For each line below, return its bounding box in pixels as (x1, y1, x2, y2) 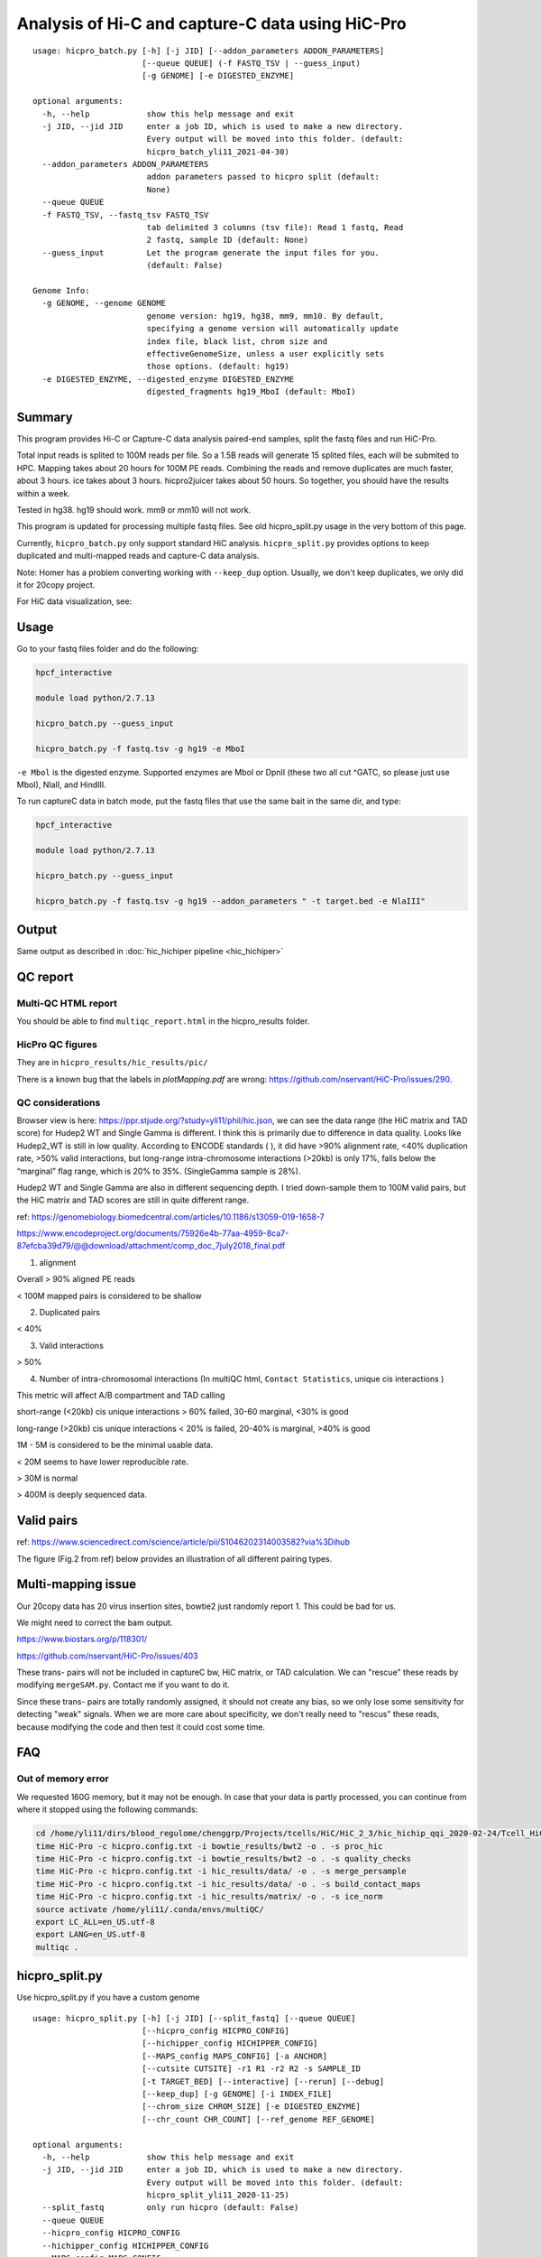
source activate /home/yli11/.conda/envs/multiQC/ (35, 1904, 265, 1914)
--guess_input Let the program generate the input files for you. (41, 247, 381, 257)
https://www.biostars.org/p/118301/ (16, 1634, 148, 1645)
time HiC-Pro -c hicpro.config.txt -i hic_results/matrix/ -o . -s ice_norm (35, 1891, 383, 1902)
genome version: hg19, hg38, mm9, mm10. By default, (146, 311, 385, 320)
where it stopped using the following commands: (16, 1804, 198, 1815)
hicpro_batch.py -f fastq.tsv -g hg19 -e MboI (35, 743, 245, 754)
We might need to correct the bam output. (16, 1617, 173, 1628)
